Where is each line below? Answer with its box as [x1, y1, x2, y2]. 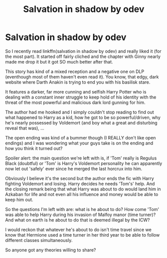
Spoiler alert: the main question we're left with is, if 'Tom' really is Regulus [5, 155, 157, 161]
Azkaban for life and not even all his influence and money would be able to [5, 191, 159, 197]
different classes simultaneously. [5, 237, 73, 243]
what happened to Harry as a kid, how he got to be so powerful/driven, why [5, 114, 161, 120]
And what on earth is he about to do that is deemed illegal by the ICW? [5, 216, 150, 223]
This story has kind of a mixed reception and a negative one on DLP [5, 68, 145, 74]
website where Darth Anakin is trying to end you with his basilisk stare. [5, 79, 151, 85]
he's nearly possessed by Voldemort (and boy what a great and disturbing [5, 119, 158, 125]
